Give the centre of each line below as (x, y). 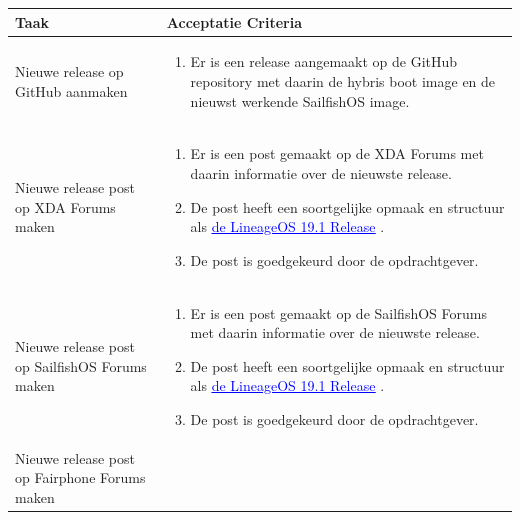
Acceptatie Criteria (234, 21)
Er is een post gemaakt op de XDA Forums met (337, 153)
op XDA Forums (65, 206)
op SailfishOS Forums (81, 365)
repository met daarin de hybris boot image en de (343, 80)
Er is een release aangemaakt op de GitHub (324, 61)
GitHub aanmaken (71, 90)
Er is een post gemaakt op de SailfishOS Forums (338, 312)
